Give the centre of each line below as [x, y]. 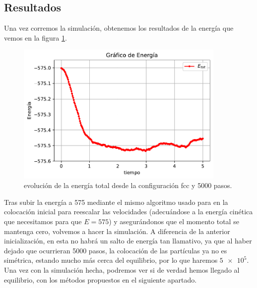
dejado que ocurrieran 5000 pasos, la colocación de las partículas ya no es [116, 250]
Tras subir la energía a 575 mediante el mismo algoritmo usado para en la [116, 202]
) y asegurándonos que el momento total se [174, 221]
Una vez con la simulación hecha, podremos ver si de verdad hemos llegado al [122, 269]
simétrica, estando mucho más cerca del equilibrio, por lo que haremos [111, 260]
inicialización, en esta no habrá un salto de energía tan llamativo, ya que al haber [128, 241]
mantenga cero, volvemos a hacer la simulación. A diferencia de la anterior [117, 231]
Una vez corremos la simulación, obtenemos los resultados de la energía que [119, 28]
